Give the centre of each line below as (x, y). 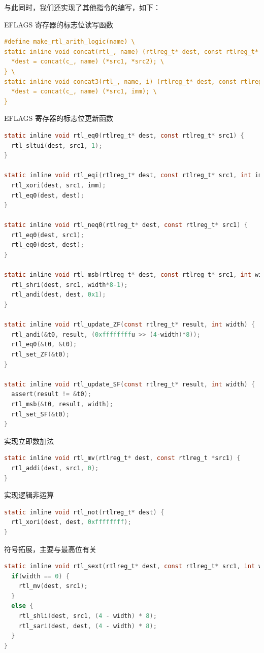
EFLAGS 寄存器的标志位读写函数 (59, 24)
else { (22, 606)
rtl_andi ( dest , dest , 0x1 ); (59, 295)
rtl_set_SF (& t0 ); (40, 414)
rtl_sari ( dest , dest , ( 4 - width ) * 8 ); (88, 626)
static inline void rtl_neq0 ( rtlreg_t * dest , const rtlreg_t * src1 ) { (126, 225)
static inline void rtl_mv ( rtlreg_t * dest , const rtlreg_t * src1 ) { (122, 458)
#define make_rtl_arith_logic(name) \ (70, 42)
